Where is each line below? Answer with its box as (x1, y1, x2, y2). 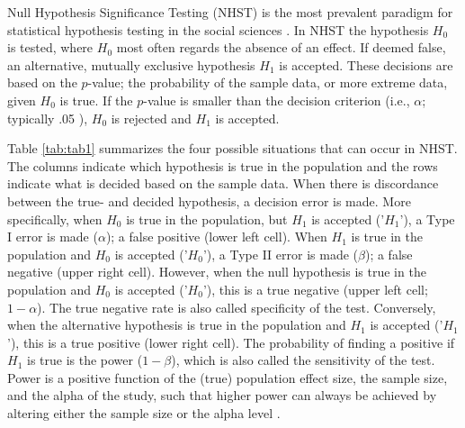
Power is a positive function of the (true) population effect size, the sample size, (7, 368, 448, 387)
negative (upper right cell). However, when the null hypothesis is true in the (7, 262, 426, 281)
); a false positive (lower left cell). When (105, 227, 327, 246)
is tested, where (7, 38, 94, 57)
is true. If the (59, 90, 133, 109)
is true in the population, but (126, 209, 288, 228)
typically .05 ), (7, 108, 88, 127)
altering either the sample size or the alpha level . (7, 404, 281, 423)
